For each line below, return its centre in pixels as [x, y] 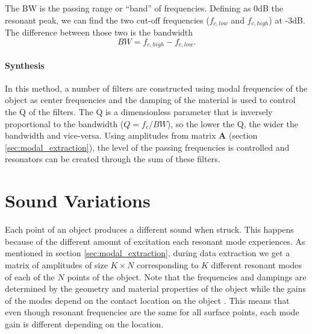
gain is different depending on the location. [84, 323]
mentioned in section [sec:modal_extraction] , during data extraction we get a [148, 253]
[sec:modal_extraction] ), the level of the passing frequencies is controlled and [147, 147]
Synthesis [25, 65]
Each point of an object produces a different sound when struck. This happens [149, 229]
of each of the [30, 276]
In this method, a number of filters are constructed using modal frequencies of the [156, 88]
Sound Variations [78, 200]
